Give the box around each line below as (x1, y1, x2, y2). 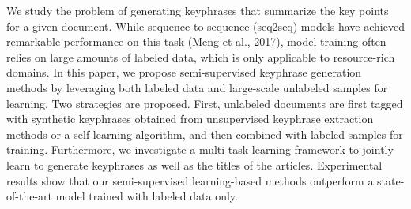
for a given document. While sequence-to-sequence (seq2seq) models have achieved (6, 17, 405, 34)
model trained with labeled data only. (55, 188, 238, 204)
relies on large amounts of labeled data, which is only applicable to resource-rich (6, 48, 395, 65)
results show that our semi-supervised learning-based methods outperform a (6, 172, 374, 188)
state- (377, 172, 405, 188)
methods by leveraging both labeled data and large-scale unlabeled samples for (6, 79, 388, 95)
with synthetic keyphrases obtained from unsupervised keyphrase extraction (6, 110, 374, 127)
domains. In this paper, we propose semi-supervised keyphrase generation (6, 64, 362, 80)
